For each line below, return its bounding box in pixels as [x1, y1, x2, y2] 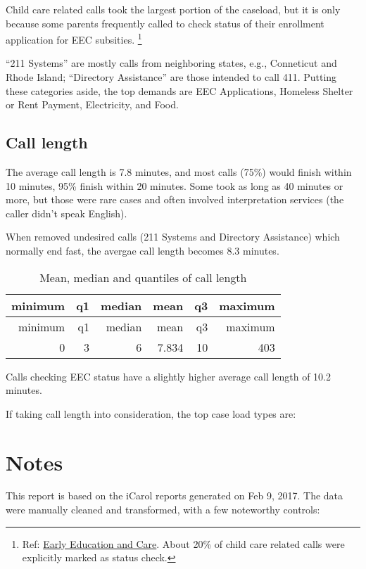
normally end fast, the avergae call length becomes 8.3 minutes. [6, 243, 279, 257]
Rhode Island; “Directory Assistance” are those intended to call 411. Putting [6, 70, 337, 84]
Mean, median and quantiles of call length [39, 269, 247, 286]
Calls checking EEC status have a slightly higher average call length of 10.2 [6, 369, 331, 383]
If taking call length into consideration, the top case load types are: [6, 406, 296, 421]
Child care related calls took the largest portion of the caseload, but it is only [6, 2, 341, 16]
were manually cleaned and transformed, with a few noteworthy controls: [6, 502, 320, 517]
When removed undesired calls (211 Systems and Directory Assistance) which [6, 229, 340, 244]
